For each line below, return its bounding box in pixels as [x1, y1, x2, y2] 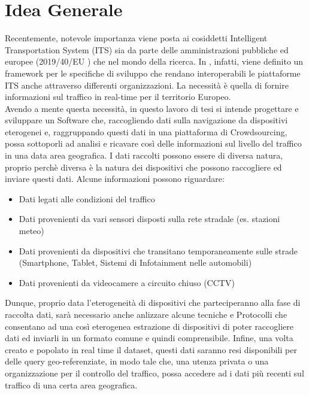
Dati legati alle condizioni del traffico [19, 192, 155, 205]
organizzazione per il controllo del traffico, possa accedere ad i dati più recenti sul [5, 366, 304, 379]
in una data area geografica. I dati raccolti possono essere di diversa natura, [5, 149, 283, 162]
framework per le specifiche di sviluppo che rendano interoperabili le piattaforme [5, 66, 301, 79]
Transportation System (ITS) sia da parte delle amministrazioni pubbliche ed [5, 43, 289, 56]
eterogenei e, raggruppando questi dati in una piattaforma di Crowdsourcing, [5, 125, 287, 138]
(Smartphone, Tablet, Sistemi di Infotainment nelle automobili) [19, 256, 252, 269]
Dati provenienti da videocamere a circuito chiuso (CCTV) [19, 276, 235, 288]
